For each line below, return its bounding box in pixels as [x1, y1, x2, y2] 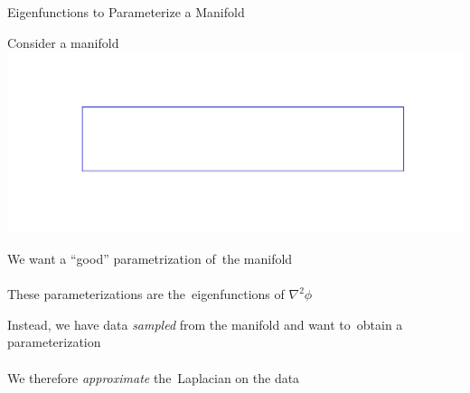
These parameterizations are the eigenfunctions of [7, 285, 285, 304]
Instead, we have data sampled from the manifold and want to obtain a [7, 314, 403, 333]
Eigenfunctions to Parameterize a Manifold [7, 3, 245, 21]
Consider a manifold [7, 33, 119, 51]
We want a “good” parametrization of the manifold [7, 249, 293, 268]
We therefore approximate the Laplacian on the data [7, 368, 300, 387]
